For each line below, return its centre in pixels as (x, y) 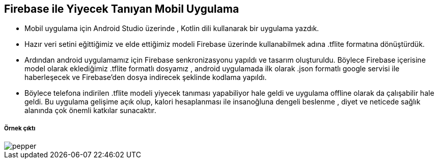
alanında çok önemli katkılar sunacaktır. (90, 111)
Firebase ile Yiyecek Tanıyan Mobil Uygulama (122, 9)
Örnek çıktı (20, 128)
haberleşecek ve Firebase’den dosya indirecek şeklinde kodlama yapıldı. (146, 77)
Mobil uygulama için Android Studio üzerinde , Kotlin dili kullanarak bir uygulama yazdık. (172, 29)
